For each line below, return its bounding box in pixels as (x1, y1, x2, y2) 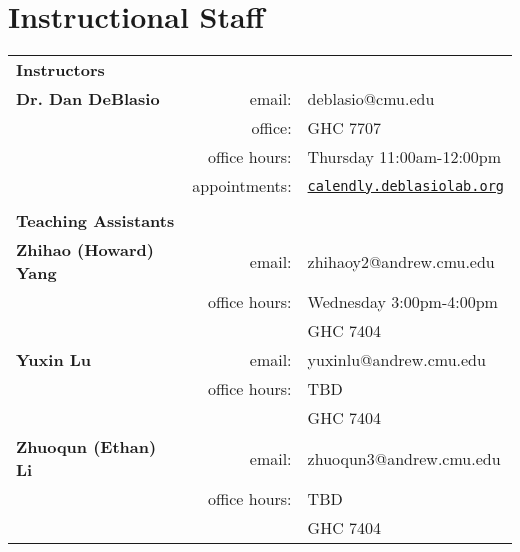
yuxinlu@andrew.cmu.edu (307, 348, 486, 372)
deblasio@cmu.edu (307, 87, 435, 111)
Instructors (16, 58, 105, 82)
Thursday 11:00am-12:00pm (307, 145, 502, 169)
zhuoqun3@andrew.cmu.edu (307, 446, 501, 470)
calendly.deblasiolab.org (307, 177, 504, 194)
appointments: (192, 174, 292, 198)
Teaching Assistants (16, 209, 175, 233)
